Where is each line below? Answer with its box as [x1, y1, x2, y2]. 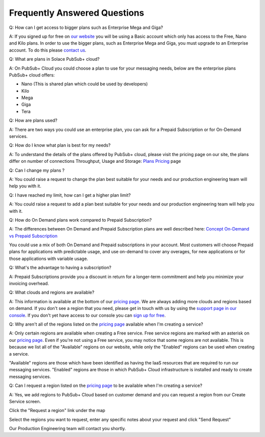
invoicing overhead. [9, 281, 49, 286]
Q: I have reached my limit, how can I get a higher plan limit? [9, 192, 131, 198]
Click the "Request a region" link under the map [9, 408, 106, 413]
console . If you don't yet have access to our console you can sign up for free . [9, 312, 166, 318]
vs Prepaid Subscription [9, 233, 58, 239]
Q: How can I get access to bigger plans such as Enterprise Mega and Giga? [9, 25, 163, 30]
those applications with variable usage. [9, 256, 88, 261]
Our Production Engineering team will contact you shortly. [9, 426, 126, 432]
